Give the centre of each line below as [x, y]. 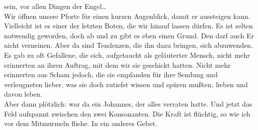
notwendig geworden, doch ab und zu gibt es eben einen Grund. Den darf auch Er [129, 35]
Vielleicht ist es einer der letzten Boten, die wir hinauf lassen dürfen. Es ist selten [129, 26]
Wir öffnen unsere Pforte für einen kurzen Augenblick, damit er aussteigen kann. [127, 16]
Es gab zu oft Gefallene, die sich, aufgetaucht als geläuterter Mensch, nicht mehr [127, 55]
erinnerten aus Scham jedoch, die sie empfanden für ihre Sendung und [111, 74]
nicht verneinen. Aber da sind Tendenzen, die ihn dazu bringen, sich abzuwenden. [129, 45]
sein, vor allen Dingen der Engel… [55, 6]
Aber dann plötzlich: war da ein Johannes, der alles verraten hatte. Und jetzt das [128, 103]
